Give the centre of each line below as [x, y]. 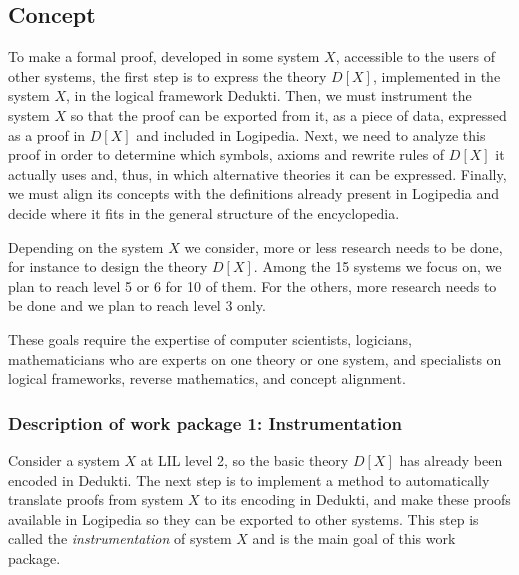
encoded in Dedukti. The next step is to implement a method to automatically [249, 479]
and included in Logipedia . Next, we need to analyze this [311, 134]
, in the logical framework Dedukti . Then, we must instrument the [269, 95]
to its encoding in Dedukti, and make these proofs [357, 499]
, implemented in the [436, 75]
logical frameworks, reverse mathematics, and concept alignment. [207, 378]
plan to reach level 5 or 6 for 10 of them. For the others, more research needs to [252, 285]
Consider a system [64, 459]
